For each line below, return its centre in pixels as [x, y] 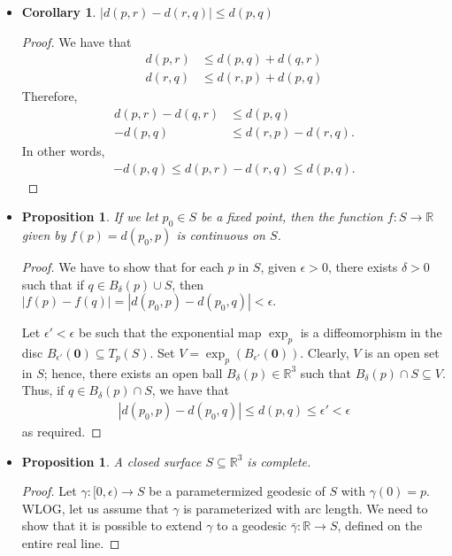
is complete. [279, 461]
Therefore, [50, 96]
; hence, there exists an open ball [133, 372]
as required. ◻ [61, 431]
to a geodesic [252, 525]
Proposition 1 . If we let [90, 216]
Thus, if [43, 390]
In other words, [63, 150]
